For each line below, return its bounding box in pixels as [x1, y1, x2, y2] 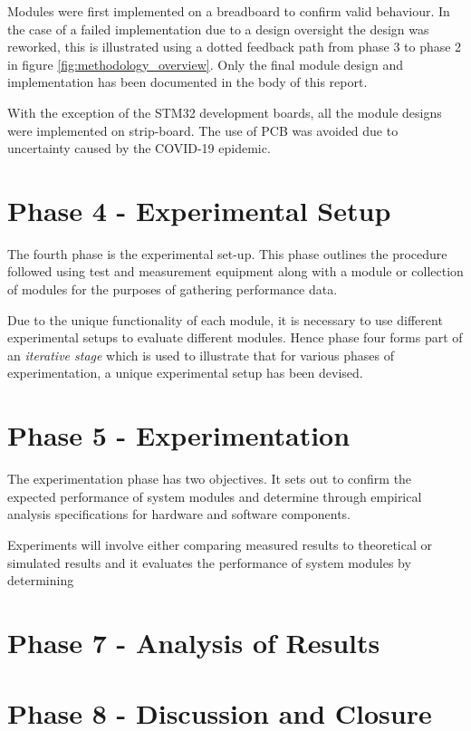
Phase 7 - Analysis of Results [7, 623, 380, 660]
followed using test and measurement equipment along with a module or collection [7, 262, 464, 281]
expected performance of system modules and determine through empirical [7, 486, 422, 505]
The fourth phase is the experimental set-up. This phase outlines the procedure [7, 244, 447, 263]
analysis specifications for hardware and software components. [7, 505, 351, 524]
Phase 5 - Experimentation [7, 417, 351, 454]
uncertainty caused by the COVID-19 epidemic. [7, 139, 271, 158]
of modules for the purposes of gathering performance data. [7, 280, 338, 299]
